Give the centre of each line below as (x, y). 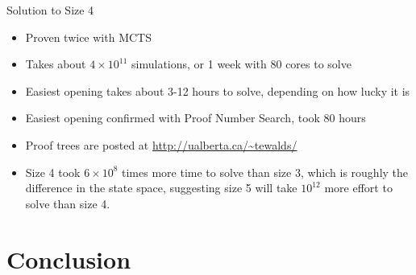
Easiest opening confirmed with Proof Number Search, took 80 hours (196, 118)
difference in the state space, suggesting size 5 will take (161, 188)
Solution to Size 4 (50, 10)
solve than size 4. (68, 203)
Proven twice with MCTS (88, 37)
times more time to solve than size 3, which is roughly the (265, 172)
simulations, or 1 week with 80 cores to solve (241, 64)
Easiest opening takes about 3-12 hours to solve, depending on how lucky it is (218, 90)
